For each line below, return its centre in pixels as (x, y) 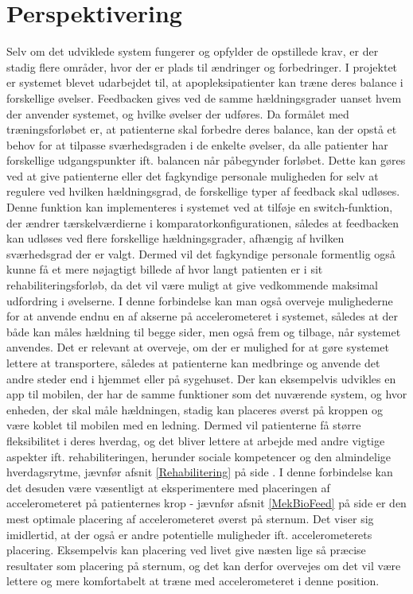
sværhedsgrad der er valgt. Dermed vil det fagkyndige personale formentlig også (201, 253)
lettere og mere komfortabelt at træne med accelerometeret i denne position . (193, 581)
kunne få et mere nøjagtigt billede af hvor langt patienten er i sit (165, 269)
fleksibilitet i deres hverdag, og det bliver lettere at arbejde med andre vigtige (196, 440)
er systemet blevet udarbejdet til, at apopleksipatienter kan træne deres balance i (205, 82)
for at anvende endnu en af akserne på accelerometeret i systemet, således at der (203, 316)
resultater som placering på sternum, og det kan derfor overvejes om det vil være (204, 565)
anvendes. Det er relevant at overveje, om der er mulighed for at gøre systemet (198, 347)
